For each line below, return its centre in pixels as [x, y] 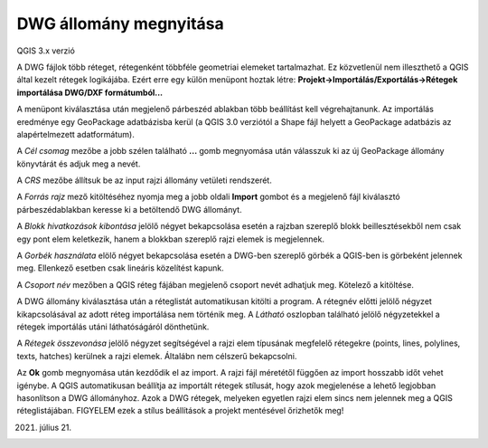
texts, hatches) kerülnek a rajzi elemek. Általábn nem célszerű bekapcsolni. [157, 356]
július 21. [56, 427]
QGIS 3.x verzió [46, 51]
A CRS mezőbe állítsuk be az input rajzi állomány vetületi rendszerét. [145, 180]
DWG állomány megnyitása [121, 24]
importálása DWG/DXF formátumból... [90, 92]
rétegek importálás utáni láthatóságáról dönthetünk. [113, 327]
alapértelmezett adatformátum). [75, 134]
